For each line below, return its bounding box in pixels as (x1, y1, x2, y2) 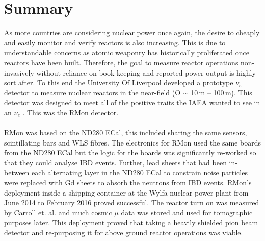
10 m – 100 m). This (191, 87, 252, 98)
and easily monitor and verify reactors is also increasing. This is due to (4, 37, 226, 47)
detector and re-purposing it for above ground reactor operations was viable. (4, 227, 243, 237)
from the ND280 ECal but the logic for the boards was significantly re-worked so (4, 147, 256, 158)
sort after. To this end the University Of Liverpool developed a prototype (4, 77, 233, 88)
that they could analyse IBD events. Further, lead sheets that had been (4, 157, 227, 167)
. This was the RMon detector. (22, 107, 119, 117)
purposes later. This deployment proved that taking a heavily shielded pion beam (4, 217, 258, 228)
